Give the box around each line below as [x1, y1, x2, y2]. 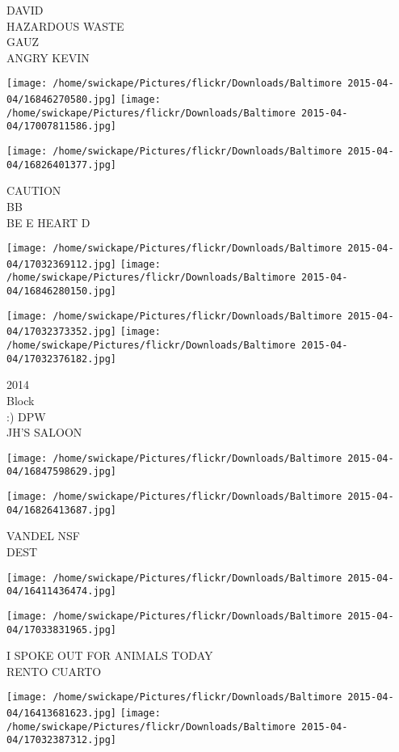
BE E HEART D [6, 213, 90, 230]
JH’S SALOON [6, 424, 82, 441]
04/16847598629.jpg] [6, 466, 117, 478]
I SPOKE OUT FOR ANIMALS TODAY [6, 647, 213, 664]
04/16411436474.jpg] [6, 585, 117, 598]
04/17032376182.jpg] [6, 353, 117, 365]
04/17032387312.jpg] [6, 734, 117, 746]
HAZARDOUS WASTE [6, 17, 124, 34]
